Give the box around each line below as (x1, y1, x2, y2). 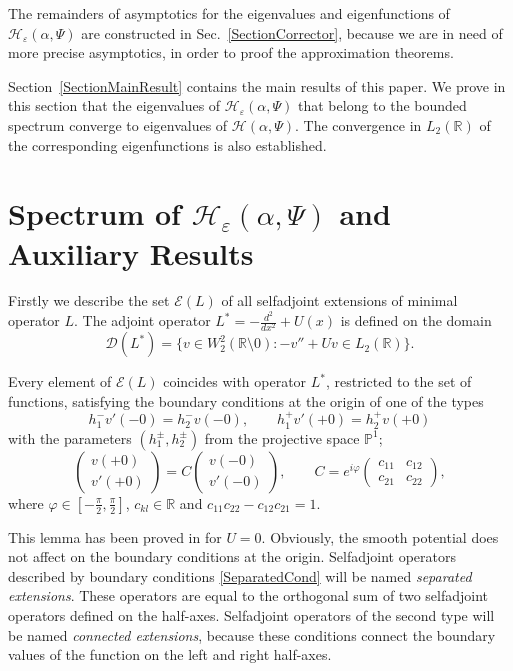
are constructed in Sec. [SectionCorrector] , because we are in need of (81, 22, 503, 43)
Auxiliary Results (8, 232, 254, 273)
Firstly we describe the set (8, 290, 170, 311)
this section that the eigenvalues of (8, 95, 221, 116)
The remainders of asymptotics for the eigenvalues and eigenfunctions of (8, 3, 450, 23)
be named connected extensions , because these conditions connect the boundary (8, 624, 496, 645)
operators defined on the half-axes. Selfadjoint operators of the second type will (8, 605, 495, 626)
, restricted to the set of (326, 371, 472, 392)
